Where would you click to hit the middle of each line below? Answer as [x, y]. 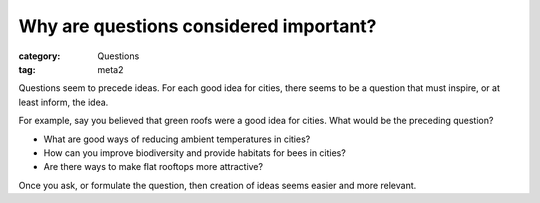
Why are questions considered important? [197, 26]
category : [39, 56]
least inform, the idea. [63, 102]
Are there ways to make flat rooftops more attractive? [153, 167]
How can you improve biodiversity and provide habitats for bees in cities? [195, 152]
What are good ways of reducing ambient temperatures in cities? [177, 139]
